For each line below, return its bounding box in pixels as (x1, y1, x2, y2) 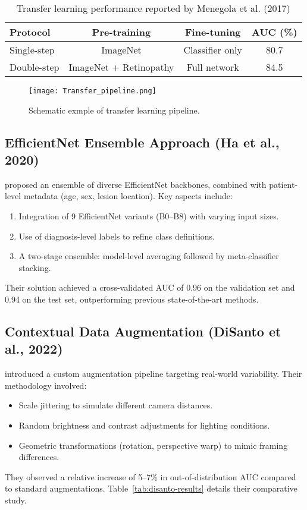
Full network (186, 60, 239, 74)
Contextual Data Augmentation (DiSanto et (5, 322, 281, 340)
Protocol (10, 25, 51, 39)
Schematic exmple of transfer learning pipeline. (29, 103, 200, 116)
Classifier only (183, 43, 242, 56)
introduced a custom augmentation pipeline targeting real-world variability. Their (5, 367, 302, 380)
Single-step (10, 43, 55, 56)
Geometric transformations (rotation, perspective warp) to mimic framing (18, 439, 288, 451)
